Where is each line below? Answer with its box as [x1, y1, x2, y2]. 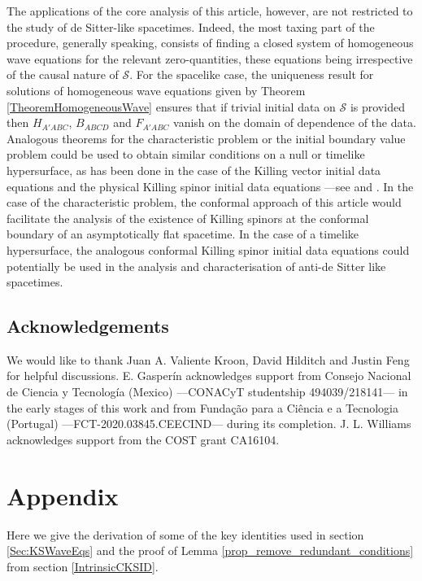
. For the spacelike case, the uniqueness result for [129, 66, 374, 83]
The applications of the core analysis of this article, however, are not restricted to [7, 2, 413, 19]
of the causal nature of [7, 66, 119, 83]
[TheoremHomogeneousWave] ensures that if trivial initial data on [7, 98, 336, 115]
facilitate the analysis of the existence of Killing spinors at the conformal [7, 209, 369, 226]
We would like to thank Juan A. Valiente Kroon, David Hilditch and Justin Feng [7, 351, 410, 368]
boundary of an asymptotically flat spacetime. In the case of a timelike [7, 225, 359, 242]
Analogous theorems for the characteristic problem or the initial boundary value [7, 129, 406, 146]
